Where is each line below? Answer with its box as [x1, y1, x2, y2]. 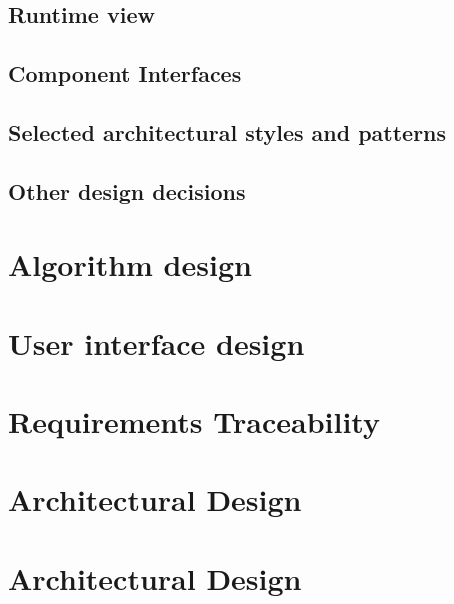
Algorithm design [8, 244, 252, 285]
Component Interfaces [8, 58, 242, 89]
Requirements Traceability [8, 401, 380, 442]
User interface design [8, 322, 305, 363]
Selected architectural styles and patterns [8, 116, 447, 147]
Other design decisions [8, 175, 246, 206]
